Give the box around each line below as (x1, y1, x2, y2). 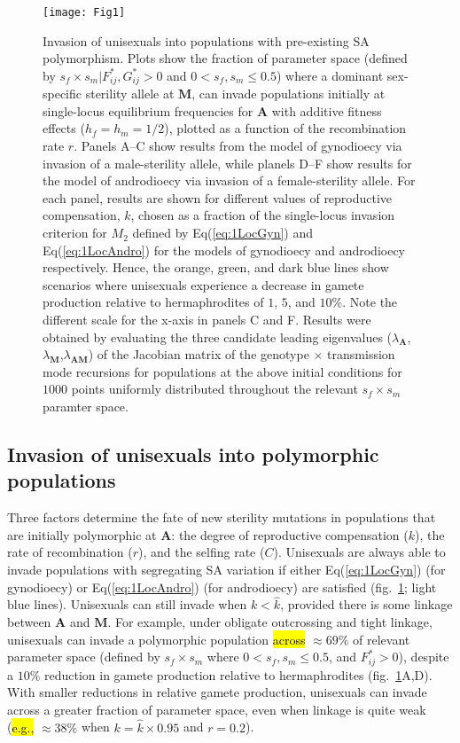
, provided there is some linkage (280, 595, 453, 614)
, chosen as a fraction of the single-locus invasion (130, 206, 395, 224)
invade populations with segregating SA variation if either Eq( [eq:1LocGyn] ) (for (7, 559, 446, 578)
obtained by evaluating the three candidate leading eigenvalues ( (43, 327, 393, 346)
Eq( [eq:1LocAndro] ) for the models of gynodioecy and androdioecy (43, 240, 405, 259)
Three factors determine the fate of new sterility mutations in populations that (7, 508, 436, 527)
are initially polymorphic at (7, 525, 157, 544)
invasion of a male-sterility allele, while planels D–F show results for (43, 153, 412, 172)
